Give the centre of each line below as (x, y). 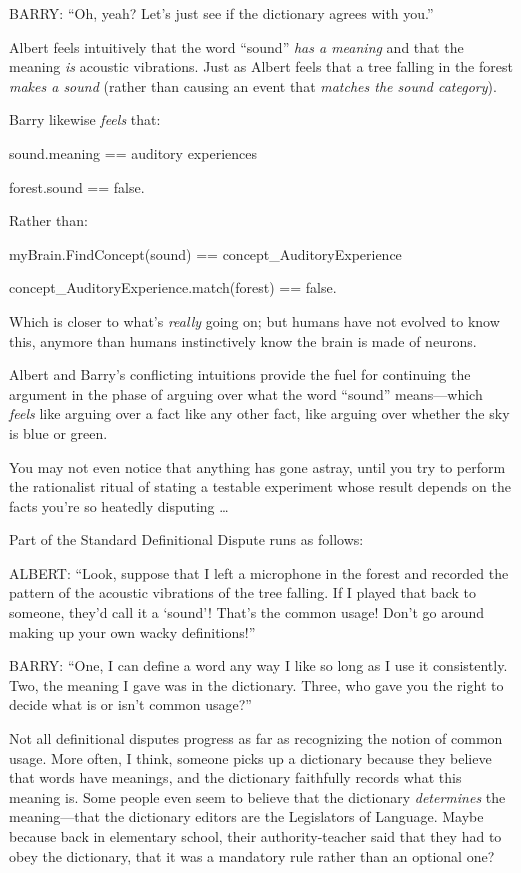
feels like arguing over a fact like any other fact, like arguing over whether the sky (259, 413)
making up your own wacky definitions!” (132, 631)
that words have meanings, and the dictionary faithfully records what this (235, 777)
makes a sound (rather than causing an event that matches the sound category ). (253, 85)
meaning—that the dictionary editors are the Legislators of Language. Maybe (246, 816)
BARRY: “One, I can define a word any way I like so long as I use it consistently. (258, 665)
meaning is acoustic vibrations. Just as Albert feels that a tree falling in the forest (261, 66)
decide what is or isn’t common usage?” (130, 704)
